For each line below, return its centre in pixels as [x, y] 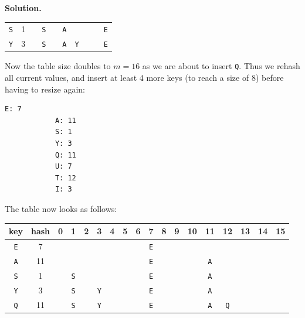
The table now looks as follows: [61, 208]
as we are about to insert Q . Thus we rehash [221, 66]
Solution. [23, 8]
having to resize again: [45, 89]
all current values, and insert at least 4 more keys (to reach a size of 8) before [144, 78]
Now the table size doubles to [58, 66]
